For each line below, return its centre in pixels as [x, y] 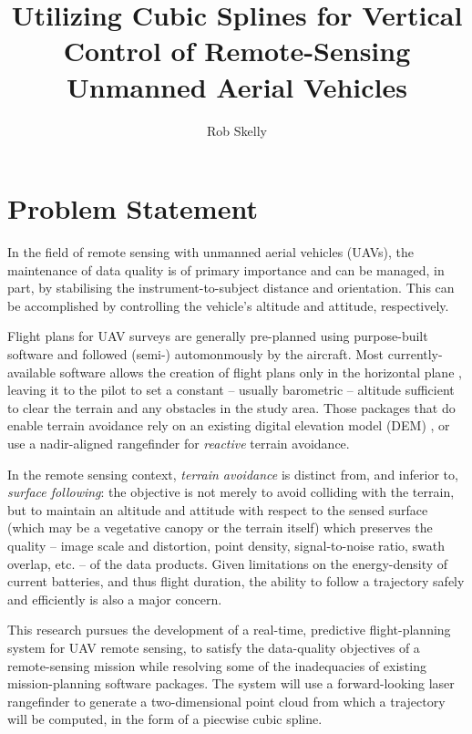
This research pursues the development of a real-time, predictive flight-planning [229, 630]
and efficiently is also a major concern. [115, 599]
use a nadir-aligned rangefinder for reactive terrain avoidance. [179, 443]
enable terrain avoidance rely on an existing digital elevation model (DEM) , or [229, 425]
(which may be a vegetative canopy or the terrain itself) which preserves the [220, 527]
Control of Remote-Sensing [237, 51]
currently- [415, 354]
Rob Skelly [237, 130]
